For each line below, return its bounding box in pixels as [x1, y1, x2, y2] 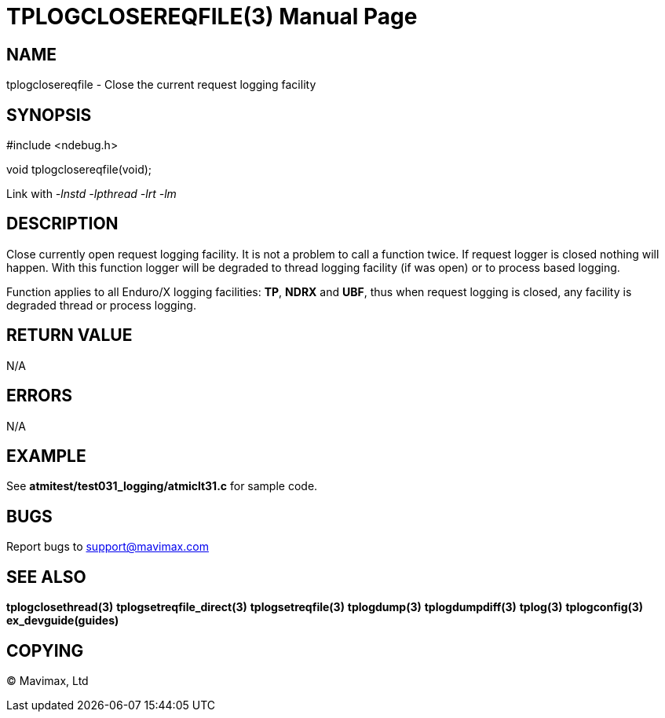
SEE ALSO [6, 566, 86, 587]
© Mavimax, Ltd [6, 673, 89, 687]
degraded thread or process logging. [6, 298, 196, 312]
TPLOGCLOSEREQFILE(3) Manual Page [6, 3, 418, 30]
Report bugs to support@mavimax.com [6, 540, 209, 554]
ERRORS [6, 386, 73, 406]
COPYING [6, 640, 84, 661]
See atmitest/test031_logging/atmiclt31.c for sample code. [6, 479, 318, 493]
